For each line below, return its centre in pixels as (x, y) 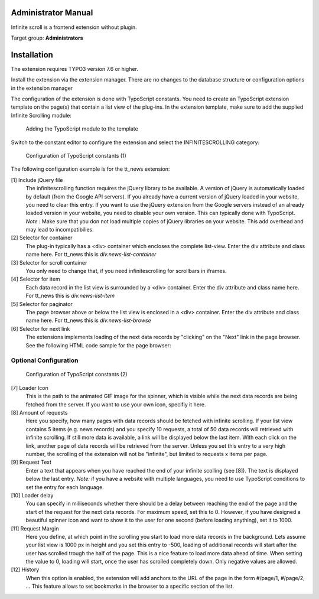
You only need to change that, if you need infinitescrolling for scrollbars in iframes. (126, 271)
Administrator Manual (52, 13)
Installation (32, 55)
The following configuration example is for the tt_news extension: (90, 169)
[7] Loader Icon (30, 388)
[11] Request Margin (35, 528)
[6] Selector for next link (40, 328)
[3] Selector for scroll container (49, 262)
